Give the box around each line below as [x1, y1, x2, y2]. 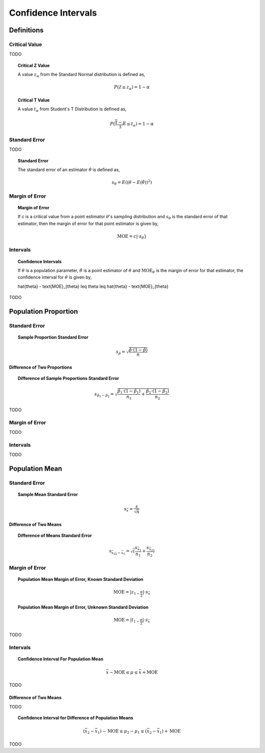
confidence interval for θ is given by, [18, 275, 92, 280]
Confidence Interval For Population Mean [18, 656, 104, 662]
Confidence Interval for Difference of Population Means [18, 715, 133, 721]
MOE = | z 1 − [113, 589, 140, 596]
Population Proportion [9, 307, 78, 316]
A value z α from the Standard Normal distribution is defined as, [18, 72, 146, 78]
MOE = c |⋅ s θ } [117, 233, 147, 240]
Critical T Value [18, 97, 50, 103]
